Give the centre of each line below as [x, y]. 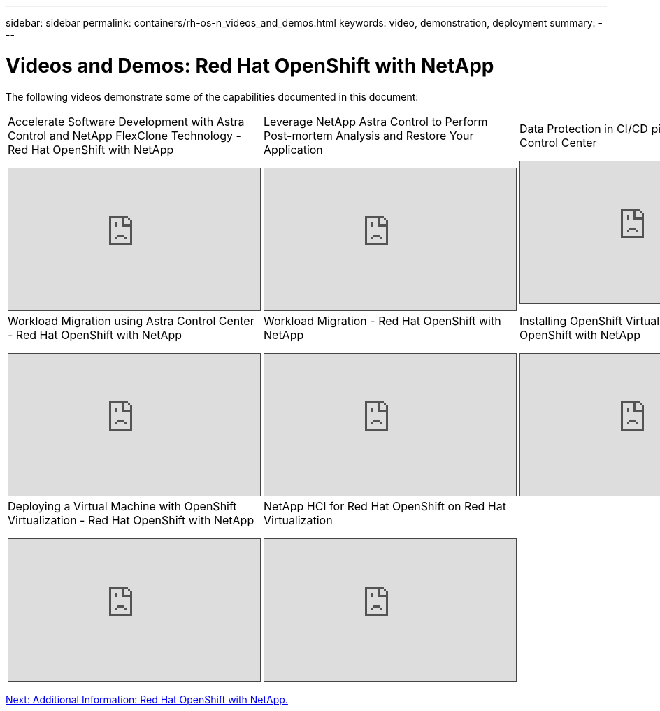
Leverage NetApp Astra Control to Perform [376, 121]
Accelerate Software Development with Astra [126, 121]
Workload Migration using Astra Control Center [131, 321]
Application [293, 149]
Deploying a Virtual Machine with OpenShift [122, 506]
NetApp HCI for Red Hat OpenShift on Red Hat [385, 506]
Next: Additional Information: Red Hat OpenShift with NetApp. [147, 699]
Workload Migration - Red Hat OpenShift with [382, 321]
